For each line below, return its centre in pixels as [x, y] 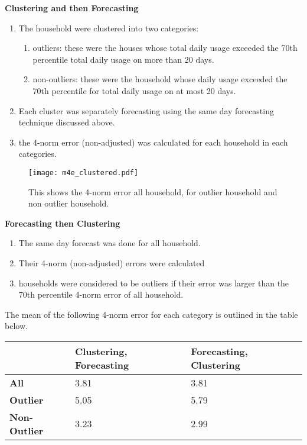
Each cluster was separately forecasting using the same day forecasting [146, 110]
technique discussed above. [67, 122]
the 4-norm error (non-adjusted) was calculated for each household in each [153, 142]
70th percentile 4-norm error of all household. [101, 294]
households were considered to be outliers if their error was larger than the [154, 283]
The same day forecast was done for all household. [110, 243]
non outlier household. [69, 203]
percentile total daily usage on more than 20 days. [123, 59]
